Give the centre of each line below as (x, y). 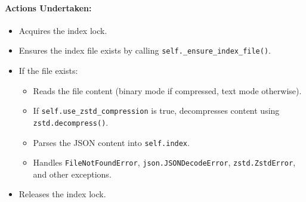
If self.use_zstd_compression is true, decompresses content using (156, 111)
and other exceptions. (72, 174)
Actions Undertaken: (48, 7)
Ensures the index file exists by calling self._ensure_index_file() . (145, 50)
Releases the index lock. (62, 194)
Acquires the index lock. (63, 30)
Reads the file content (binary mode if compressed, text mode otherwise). (167, 90)
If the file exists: (48, 71)
